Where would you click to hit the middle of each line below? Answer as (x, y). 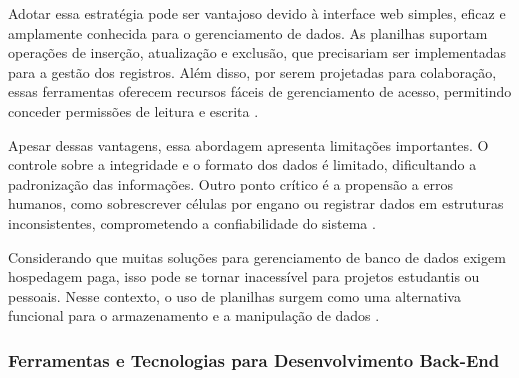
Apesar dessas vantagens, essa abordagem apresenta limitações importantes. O (248, 144)
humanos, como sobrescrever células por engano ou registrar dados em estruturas (256, 203)
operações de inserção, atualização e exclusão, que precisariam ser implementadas (257, 52)
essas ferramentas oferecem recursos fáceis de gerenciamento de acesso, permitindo (260, 91)
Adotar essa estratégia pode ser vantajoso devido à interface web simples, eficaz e (257, 13)
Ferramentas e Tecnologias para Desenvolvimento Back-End (254, 359)
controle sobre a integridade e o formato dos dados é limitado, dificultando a (242, 164)
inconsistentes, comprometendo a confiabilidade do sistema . (192, 222)
